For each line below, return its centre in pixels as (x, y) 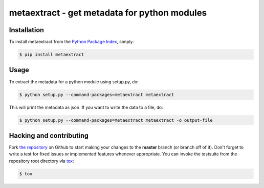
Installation (26, 30)
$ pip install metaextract (52, 55)
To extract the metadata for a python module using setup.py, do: (74, 82)
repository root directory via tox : (42, 161)
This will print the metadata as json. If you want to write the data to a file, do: (86, 107)
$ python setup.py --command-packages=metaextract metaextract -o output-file (116, 120)
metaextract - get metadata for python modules (108, 13)
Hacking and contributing (49, 136)
